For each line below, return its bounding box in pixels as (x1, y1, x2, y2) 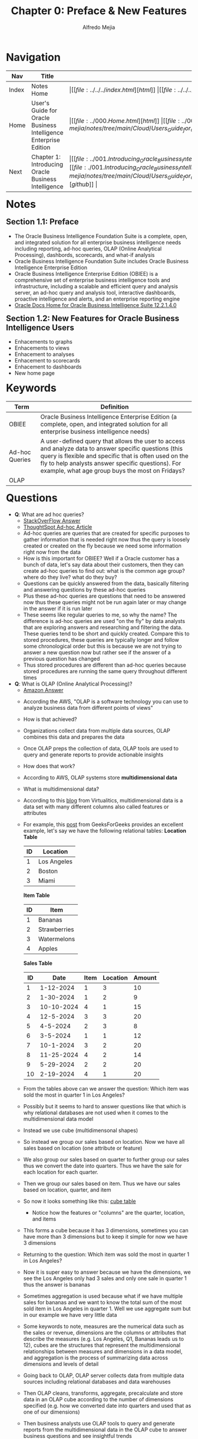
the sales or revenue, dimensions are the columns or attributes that (23, 1329, 186, 1336)
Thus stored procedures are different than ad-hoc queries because (23, 661, 186, 668)
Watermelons (38, 935, 75, 943)
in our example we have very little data (23, 1311, 117, 1318)
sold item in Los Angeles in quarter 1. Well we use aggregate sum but (23, 1305, 191, 1312)
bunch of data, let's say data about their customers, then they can (23, 561, 184, 568)
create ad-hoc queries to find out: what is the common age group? (23, 567, 185, 574)
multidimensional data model (23, 1115, 94, 1123)
